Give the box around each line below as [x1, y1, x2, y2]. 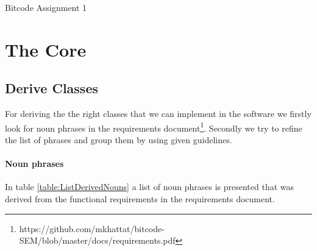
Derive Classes [5, 79, 98, 97]
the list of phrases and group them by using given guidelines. [5, 133, 232, 146]
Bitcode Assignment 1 [5, 1, 87, 13]
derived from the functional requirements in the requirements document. [5, 193, 275, 205]
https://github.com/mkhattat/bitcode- [19, 222, 165, 235]
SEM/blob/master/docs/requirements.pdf [19, 234, 176, 247]
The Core [5, 37, 87, 62]
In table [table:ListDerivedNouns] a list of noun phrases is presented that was [5, 180, 294, 193]
